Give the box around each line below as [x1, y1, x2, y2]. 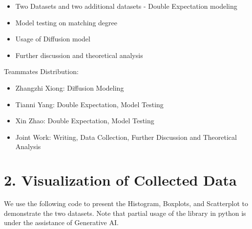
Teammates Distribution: [4, 66, 79, 76]
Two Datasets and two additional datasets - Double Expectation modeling [15, 1, 237, 11]
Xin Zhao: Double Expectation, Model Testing [15, 115, 154, 126]
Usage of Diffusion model [15, 34, 90, 44]
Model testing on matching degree [15, 17, 117, 27]
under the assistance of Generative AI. [4, 217, 119, 228]
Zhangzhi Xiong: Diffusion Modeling [15, 82, 124, 93]
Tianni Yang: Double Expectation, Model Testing [15, 99, 164, 109]
